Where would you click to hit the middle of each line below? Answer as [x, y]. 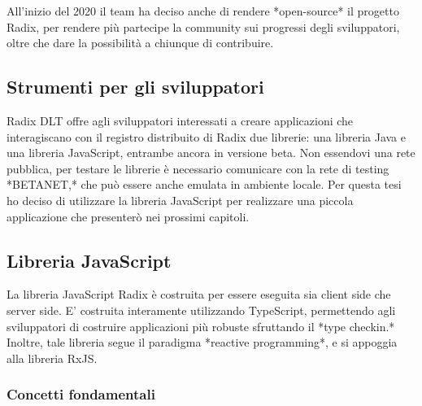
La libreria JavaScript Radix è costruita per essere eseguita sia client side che [199, 294]
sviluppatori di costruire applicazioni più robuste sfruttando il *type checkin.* [201, 326]
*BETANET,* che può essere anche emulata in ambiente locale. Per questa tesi [204, 184]
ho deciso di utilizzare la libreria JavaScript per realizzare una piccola [180, 200]
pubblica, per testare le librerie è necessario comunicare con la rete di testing [198, 168]
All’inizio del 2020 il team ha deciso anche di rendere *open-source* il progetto [203, 11]
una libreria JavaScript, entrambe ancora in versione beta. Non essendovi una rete [211, 153]
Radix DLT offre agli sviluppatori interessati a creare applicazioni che [180, 120]
